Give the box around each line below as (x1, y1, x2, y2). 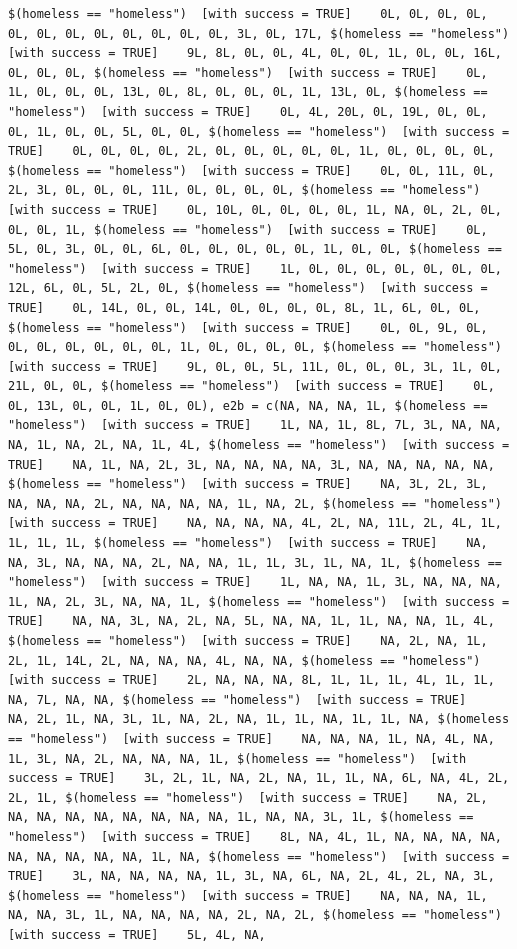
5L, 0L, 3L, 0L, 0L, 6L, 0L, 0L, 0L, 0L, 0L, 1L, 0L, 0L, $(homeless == (8, 242, 502, 257)
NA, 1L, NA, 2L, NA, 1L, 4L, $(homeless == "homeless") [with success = (8, 438, 510, 453)
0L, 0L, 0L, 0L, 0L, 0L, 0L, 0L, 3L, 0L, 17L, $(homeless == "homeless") (8, 26, 510, 41)
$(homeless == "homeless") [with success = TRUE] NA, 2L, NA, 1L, (8, 634, 488, 648)
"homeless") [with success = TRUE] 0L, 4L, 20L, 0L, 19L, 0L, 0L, (8, 104, 488, 119)
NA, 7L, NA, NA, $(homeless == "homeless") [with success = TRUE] (8, 692, 467, 707)
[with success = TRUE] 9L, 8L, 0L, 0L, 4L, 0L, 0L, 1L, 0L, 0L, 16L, (8, 46, 502, 61)
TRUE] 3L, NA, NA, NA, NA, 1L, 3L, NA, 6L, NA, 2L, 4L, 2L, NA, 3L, (8, 869, 495, 884)
